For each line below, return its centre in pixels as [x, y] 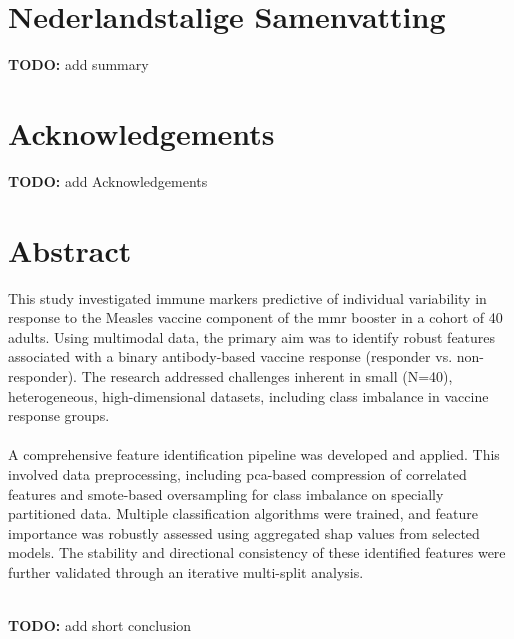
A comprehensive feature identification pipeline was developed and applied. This [254, 454]
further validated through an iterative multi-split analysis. [186, 571]
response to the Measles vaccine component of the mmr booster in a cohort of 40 [255, 317]
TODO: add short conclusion [100, 625]
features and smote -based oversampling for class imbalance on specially [226, 493]
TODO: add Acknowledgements [108, 180]
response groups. [59, 415]
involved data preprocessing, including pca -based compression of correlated [237, 473]
